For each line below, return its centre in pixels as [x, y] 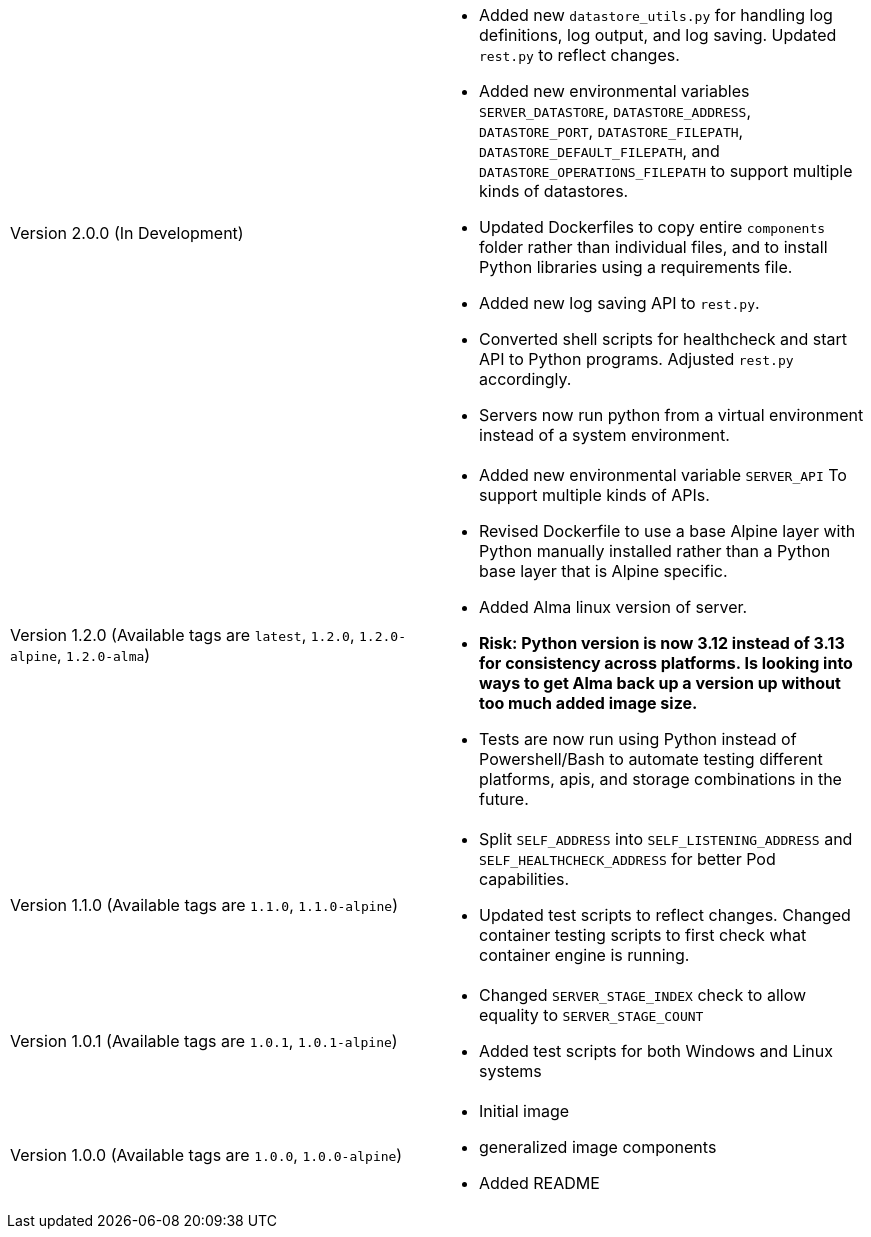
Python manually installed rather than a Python [655, 551]
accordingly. [525, 379]
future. [504, 799]
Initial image [524, 1111]
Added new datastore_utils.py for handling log [656, 15]
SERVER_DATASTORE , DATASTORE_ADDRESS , [615, 111]
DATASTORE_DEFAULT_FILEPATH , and [599, 151]
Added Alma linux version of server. [613, 607]
